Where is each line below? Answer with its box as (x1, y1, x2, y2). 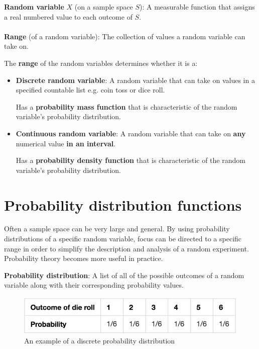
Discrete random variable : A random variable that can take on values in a (16, 74, 255, 85)
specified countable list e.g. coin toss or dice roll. (16, 84, 165, 95)
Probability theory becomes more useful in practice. (4, 253, 163, 264)
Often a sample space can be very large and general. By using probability (4, 223, 230, 234)
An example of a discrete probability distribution (24, 335, 175, 346)
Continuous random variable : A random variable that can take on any (16, 128, 246, 138)
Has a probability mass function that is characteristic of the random (16, 101, 237, 112)
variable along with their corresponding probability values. (4, 280, 184, 290)
